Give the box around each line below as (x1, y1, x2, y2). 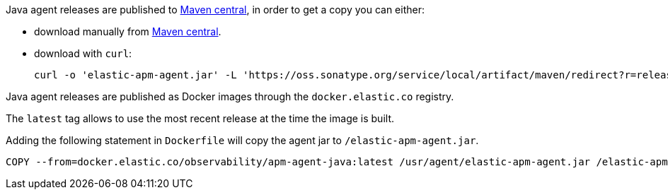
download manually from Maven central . (34, 25, 221, 37)
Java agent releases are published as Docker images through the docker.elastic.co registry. (6, 90, 454, 102)
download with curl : (34, 47, 132, 59)
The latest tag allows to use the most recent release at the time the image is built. (6, 112, 394, 124)
